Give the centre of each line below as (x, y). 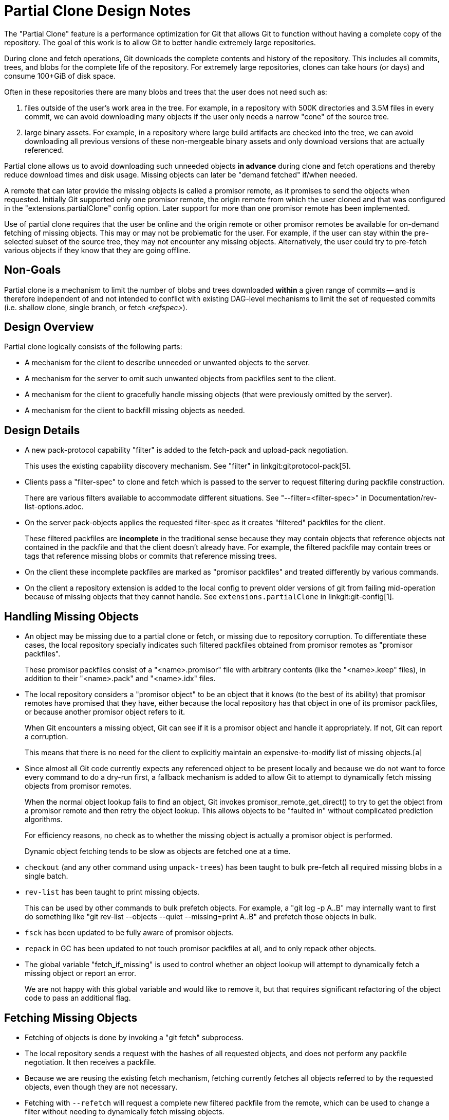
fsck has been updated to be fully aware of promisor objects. (129, 933)
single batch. (46, 876)
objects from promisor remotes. (78, 786)
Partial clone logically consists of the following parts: (93, 347)
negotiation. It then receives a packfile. (90, 1062)
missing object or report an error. (81, 973)
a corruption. (46, 737)
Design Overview (49, 327)
